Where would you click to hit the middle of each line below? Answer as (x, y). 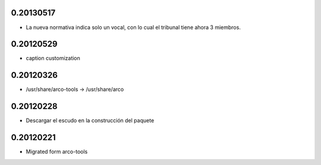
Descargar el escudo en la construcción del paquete (90, 120)
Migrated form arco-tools (57, 152)
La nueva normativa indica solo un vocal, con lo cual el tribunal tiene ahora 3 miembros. (133, 27)
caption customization (53, 58)
